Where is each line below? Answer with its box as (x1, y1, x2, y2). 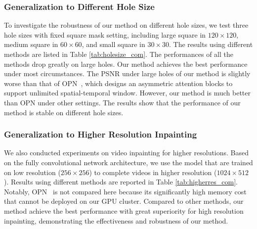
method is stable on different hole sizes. (4, 107, 124, 117)
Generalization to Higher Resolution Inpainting (4, 128, 197, 140)
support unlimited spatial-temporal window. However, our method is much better (4, 88, 251, 98)
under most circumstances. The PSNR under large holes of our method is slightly (4, 68, 251, 79)
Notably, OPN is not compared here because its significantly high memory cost (4, 186, 247, 196)
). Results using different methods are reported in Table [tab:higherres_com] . (4, 177, 238, 187)
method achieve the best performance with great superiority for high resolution (4, 205, 244, 216)
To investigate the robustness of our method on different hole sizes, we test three (4, 20, 249, 30)
